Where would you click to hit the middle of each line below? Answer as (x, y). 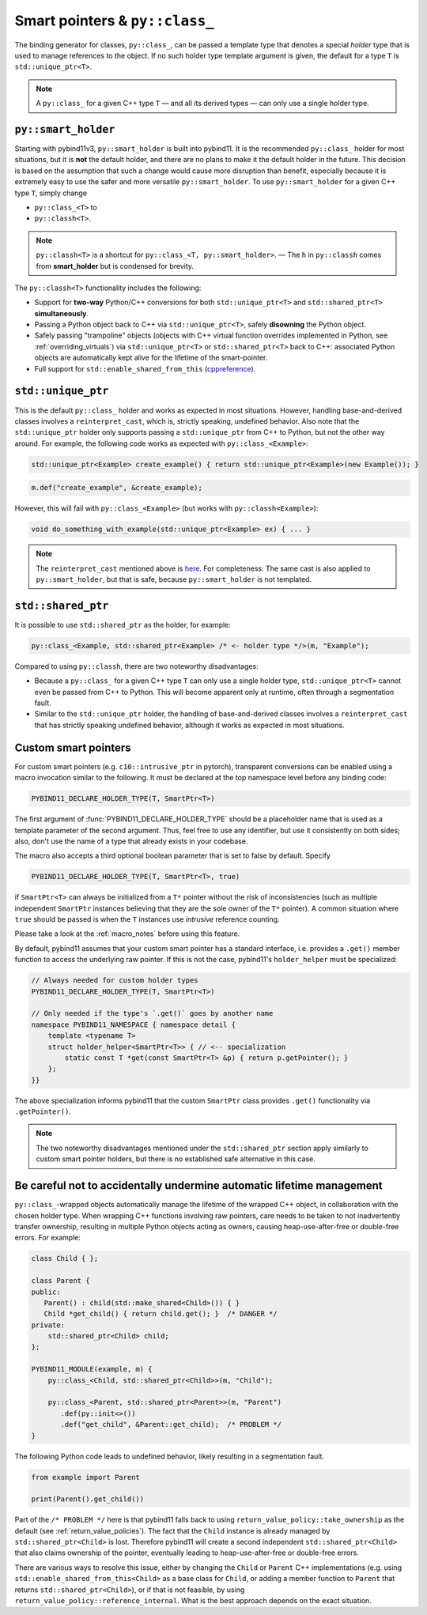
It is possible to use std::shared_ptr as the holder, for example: (123, 624)
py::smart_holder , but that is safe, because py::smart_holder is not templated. (174, 579)
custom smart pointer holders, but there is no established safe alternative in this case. (176, 1159)
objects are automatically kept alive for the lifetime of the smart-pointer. (151, 358)
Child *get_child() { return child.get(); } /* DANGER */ (161, 1314)
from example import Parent (85, 1477)
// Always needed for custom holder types (115, 981)
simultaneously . (62, 313)
